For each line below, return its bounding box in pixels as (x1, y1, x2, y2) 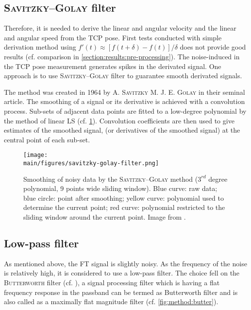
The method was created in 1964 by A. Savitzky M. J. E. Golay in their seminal (4, 86, 245, 97)
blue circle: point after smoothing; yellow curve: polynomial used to (23, 192, 224, 203)
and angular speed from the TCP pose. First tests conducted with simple (4, 32, 222, 42)
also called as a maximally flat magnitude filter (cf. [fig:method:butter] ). (4, 296, 218, 307)
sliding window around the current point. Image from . (23, 212, 186, 222)
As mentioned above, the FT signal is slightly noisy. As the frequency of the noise (4, 258, 247, 268)
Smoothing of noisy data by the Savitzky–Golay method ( (23, 173, 198, 184)
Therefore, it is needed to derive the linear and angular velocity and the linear (4, 23, 236, 33)
